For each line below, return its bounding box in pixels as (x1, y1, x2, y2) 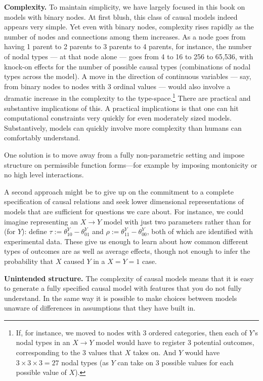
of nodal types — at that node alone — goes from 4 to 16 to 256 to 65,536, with (4, 51, 253, 61)
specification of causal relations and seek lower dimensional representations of (4, 196, 244, 207)
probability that (4, 255, 54, 266)
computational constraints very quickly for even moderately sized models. (4, 112, 232, 123)
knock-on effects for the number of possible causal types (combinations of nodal (4, 61, 251, 71)
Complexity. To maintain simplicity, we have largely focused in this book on (4, 2, 245, 12)
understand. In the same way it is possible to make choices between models (4, 292, 237, 303)
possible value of (16, 367, 67, 377)
